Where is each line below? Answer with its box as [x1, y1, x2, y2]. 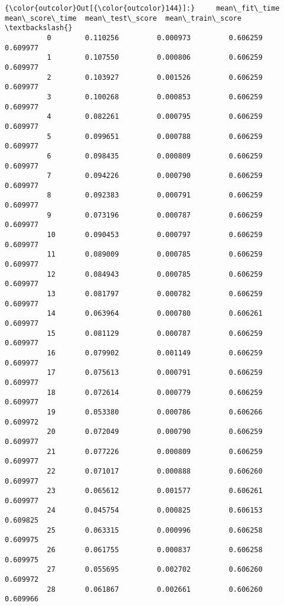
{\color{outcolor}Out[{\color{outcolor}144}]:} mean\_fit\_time [5, 4, 280, 12]
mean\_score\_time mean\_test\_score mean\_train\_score [5, 14, 241, 22]
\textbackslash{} [5, 24, 73, 33]
